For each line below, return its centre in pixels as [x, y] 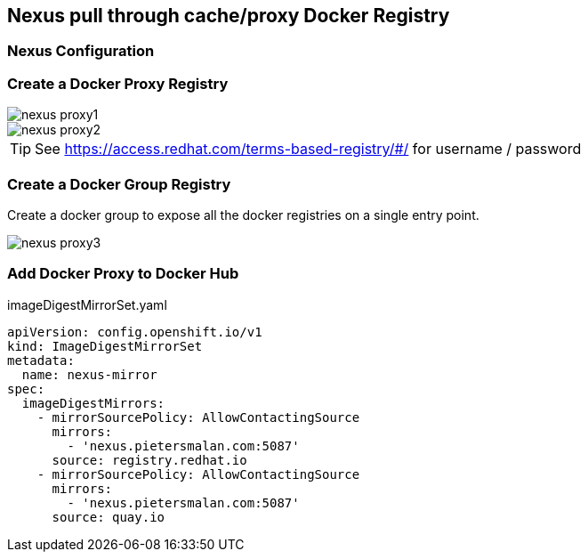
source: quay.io [109, 517]
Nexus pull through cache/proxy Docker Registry [229, 16]
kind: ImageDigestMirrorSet [105, 346]
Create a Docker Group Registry [119, 184]
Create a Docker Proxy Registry [118, 83]
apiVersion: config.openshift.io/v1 [135, 332]
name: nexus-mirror [89, 374]
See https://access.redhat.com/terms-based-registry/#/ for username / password [308, 149]
